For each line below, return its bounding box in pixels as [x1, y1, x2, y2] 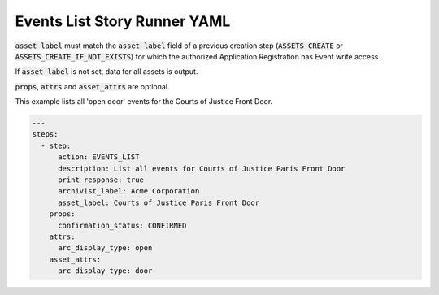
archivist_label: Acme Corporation [58, 187, 200, 196]
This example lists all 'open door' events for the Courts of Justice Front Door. [15, 97, 273, 106]
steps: [32, 130, 59, 139]
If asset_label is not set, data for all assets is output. [15, 67, 198, 76]
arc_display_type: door [58, 267, 153, 275]
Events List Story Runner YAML [15, 12, 231, 30]
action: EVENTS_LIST [58, 153, 140, 162]
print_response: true [58, 176, 144, 184]
